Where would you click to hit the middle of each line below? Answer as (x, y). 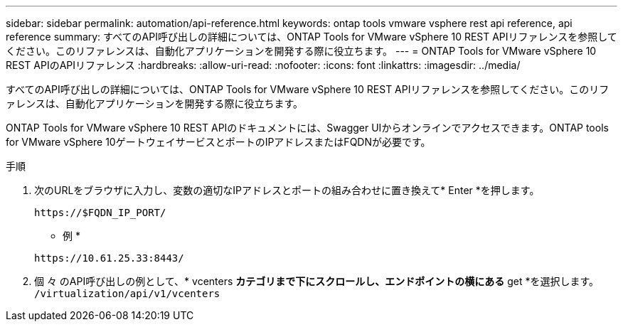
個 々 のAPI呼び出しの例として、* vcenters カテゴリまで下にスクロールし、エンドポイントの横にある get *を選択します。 (317, 281)
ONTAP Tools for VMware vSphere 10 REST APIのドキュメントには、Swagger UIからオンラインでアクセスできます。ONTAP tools (307, 128)
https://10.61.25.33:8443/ (109, 258)
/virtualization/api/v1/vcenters (127, 294)
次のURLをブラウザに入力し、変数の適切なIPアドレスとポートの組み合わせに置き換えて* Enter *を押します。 (287, 190)
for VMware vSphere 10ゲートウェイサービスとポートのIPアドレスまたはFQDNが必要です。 (218, 142)
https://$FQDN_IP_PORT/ (100, 213)
